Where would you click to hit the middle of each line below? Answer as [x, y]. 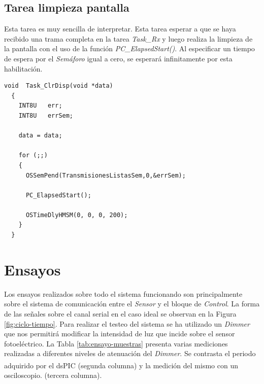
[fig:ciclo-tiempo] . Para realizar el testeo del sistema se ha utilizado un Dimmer [127, 323]
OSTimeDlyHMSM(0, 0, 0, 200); [77, 215]
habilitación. [23, 68]
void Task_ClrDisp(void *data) [59, 86]
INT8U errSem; [46, 115]
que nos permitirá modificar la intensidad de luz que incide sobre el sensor [120, 334]
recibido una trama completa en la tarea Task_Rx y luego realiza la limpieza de [128, 38]
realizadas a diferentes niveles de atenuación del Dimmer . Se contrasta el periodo [130, 353]
